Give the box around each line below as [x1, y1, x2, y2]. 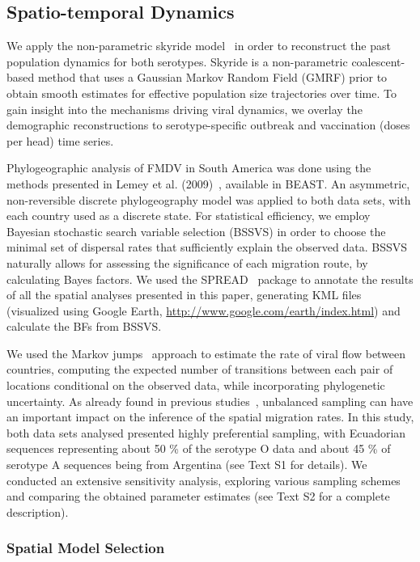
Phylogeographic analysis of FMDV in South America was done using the [6, 159, 371, 176]
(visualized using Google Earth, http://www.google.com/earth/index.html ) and [6, 302, 401, 319]
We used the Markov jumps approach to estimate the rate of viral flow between [6, 344, 406, 361]
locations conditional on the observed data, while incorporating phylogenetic [6, 377, 385, 394]
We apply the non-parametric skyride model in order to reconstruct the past [6, 37, 391, 54]
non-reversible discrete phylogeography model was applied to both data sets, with [6, 191, 411, 208]
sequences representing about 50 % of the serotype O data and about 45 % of [6, 440, 391, 457]
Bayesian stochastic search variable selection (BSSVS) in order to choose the [6, 222, 386, 239]
